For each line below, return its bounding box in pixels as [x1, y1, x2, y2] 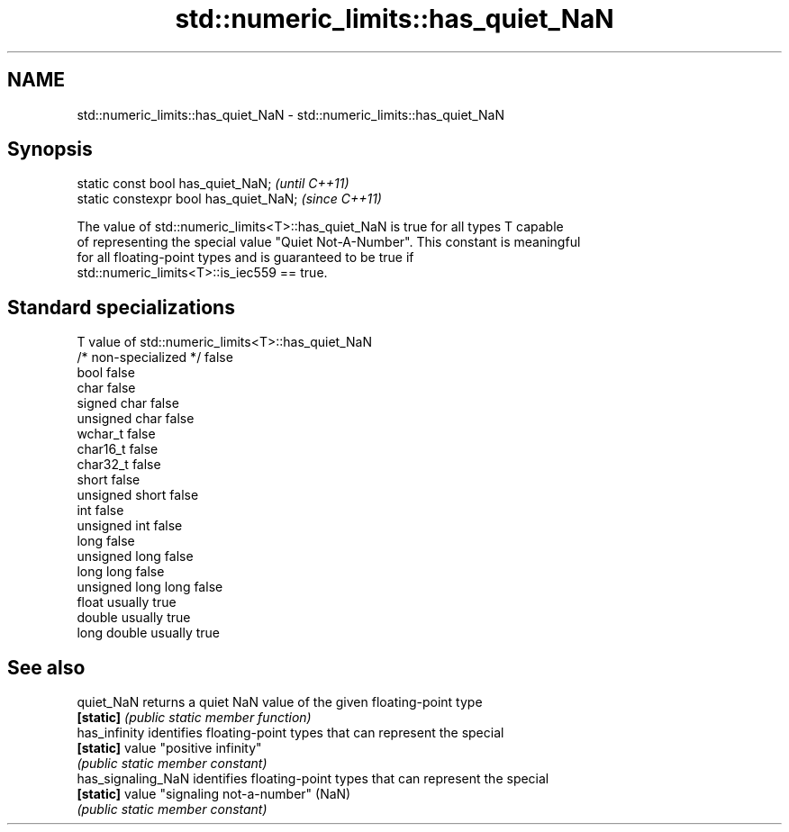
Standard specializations [7, 295, 235, 319]
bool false [77, 365, 135, 381]
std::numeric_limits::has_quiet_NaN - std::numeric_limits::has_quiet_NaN [77, 106, 504, 122]
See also [7, 656, 86, 679]
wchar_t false [77, 426, 156, 442]
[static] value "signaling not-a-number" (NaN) [77, 786, 351, 802]
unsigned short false [77, 487, 199, 503]
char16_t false [77, 441, 159, 457]
